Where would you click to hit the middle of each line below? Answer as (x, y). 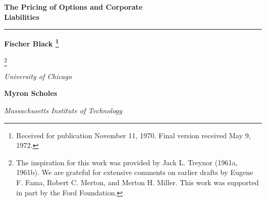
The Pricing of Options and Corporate (73, 7)
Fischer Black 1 (31, 43)
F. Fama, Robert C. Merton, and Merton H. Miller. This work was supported (137, 182)
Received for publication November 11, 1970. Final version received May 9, (134, 135)
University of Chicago (38, 76)
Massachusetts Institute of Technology (63, 110)
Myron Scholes (31, 93)
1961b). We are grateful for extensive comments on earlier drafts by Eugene (135, 172)
